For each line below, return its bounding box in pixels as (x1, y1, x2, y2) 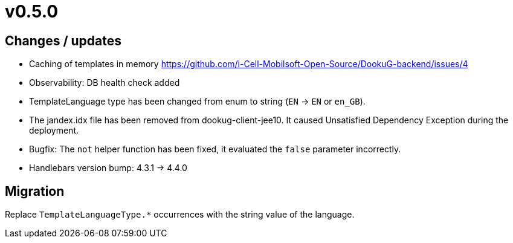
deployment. (29, 125, 79, 136)
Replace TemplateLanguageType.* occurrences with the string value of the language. (5, 209, 355, 220)
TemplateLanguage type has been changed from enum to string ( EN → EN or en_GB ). (29, 96, 366, 107)
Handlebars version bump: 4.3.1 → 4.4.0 (29, 163, 187, 173)
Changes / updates (5, 33, 122, 48)
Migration (5, 183, 65, 199)
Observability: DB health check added (29, 77, 180, 88)
